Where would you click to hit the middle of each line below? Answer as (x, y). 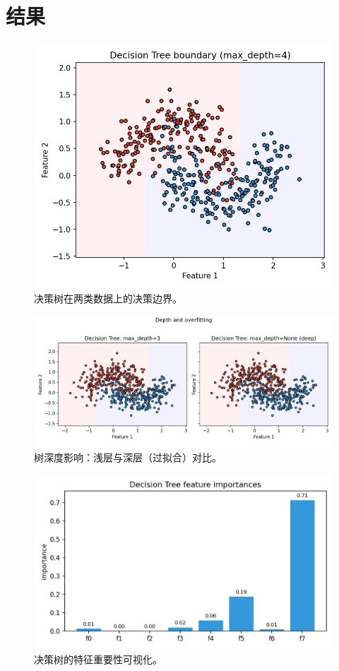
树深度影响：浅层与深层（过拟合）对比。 (128, 457)
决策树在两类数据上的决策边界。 (108, 298)
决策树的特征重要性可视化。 (98, 659)
